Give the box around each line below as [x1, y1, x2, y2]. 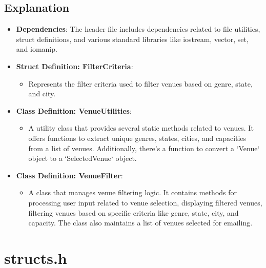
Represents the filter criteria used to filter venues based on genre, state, [28, 78, 253, 89]
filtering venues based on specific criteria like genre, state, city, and [28, 207, 239, 218]
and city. [28, 88, 56, 99]
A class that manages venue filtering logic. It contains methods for [28, 187, 237, 198]
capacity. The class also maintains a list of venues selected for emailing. [28, 217, 253, 228]
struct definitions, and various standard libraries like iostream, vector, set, [16, 33, 249, 44]
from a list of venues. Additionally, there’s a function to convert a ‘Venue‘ [28, 142, 260, 153]
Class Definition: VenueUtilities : [16, 105, 132, 116]
